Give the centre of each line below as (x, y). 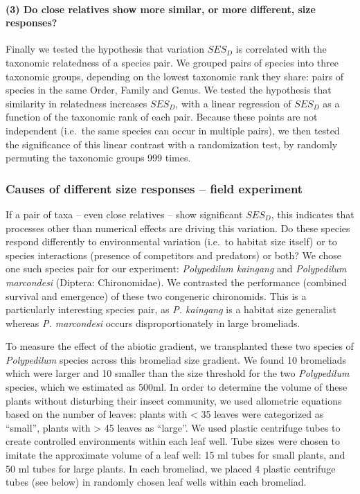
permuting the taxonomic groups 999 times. (98, 158)
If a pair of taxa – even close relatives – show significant (124, 214)
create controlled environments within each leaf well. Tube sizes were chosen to (173, 441)
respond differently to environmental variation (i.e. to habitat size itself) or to (171, 241)
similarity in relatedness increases (76, 103)
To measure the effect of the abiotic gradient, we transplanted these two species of (180, 346)
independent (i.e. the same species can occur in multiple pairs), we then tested (173, 130)
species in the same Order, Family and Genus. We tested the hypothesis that (169, 90)
